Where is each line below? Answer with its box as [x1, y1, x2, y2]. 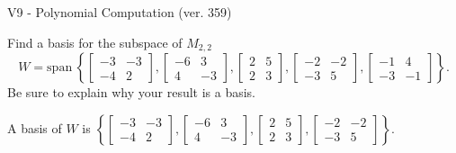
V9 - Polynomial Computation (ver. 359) [7, 3, 232, 21]
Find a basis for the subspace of [7, 32, 183, 51]
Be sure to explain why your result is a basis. [7, 83, 256, 102]
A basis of [7, 118, 62, 137]
